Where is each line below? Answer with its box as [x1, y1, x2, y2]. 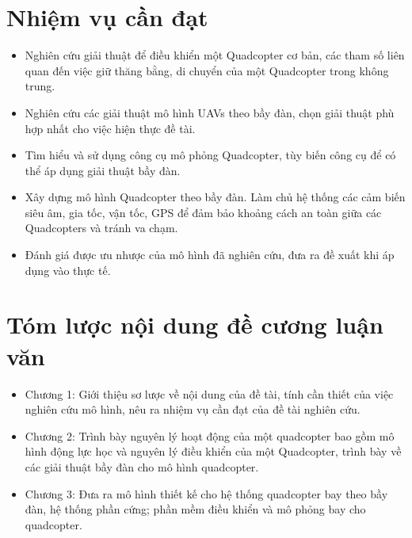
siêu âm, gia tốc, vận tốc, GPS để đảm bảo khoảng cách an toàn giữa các [25, 204, 382, 220]
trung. [25, 78, 55, 94]
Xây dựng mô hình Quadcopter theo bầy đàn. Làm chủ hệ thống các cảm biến [25, 189, 406, 205]
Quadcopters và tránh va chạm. [25, 219, 178, 236]
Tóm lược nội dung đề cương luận [6, 308, 383, 341]
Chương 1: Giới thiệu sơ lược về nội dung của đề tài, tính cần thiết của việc [25, 385, 394, 402]
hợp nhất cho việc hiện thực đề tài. [25, 120, 196, 136]
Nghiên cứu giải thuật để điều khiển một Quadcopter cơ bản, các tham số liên [25, 47, 405, 63]
